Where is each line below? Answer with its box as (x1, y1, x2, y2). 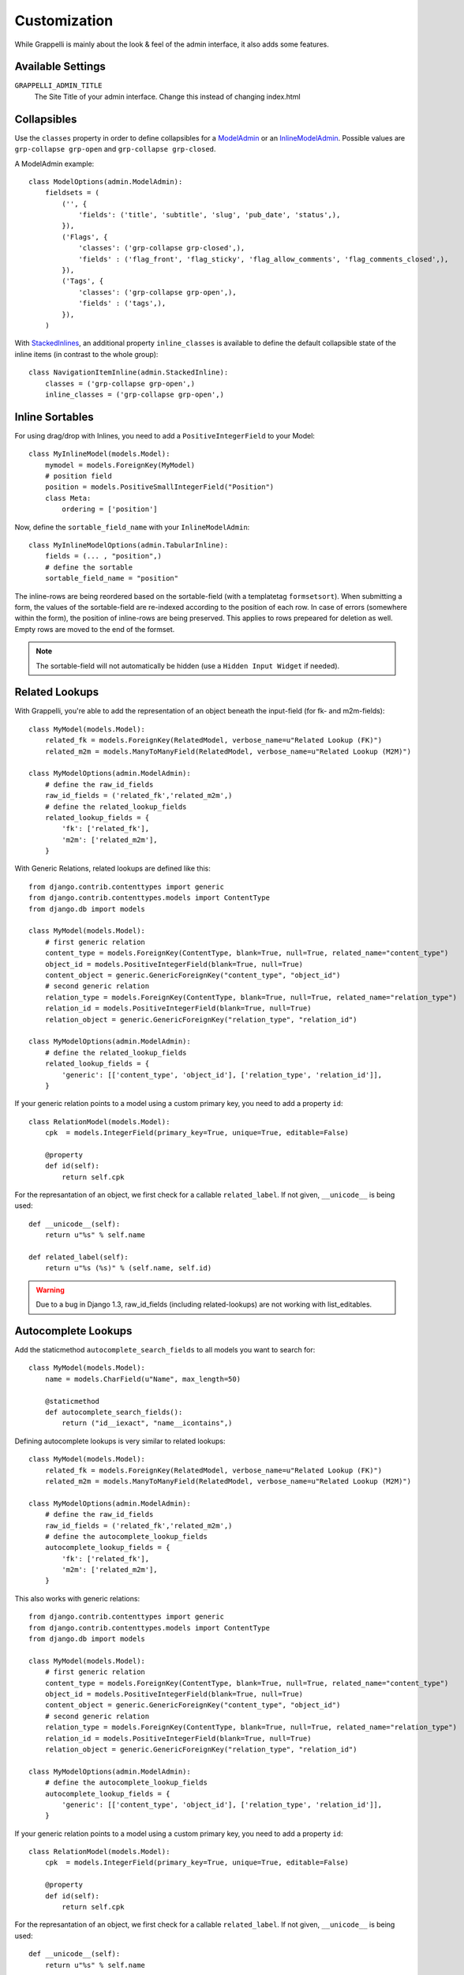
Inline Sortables (14, 410, 94, 423)
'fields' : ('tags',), (78, 299, 167, 308)
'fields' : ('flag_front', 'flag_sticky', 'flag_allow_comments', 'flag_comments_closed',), (78, 254, 449, 264)
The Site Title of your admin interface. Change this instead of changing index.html (34, 92, 301, 101)
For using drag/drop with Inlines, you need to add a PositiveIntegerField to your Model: (14, 431, 316, 440)
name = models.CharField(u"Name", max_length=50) (44, 1375, 241, 1383)
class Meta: (44, 494, 92, 502)
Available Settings (14, 60, 107, 73)
